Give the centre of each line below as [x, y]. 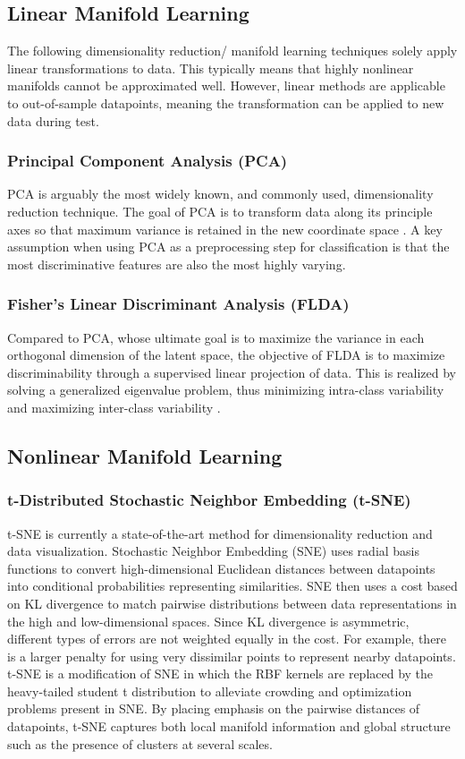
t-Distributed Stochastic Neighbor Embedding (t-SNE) [209, 500]
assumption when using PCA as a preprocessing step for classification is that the [228, 247]
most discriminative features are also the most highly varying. [177, 264]
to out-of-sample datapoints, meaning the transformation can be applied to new [226, 102]
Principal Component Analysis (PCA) [148, 161]
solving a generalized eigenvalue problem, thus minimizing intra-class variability [226, 390]
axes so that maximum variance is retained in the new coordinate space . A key [225, 229]
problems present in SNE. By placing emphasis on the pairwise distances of [214, 708]
